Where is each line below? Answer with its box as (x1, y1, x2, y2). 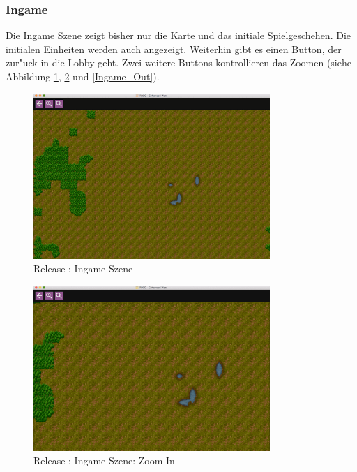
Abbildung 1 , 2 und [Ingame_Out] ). (6, 69, 160, 83)
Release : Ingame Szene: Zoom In (33, 453, 175, 468)
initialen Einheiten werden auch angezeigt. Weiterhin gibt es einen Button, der (6, 41, 342, 56)
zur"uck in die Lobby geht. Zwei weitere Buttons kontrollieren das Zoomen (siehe (6, 55, 351, 70)
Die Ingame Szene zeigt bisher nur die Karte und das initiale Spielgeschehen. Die (6, 28, 351, 43)
